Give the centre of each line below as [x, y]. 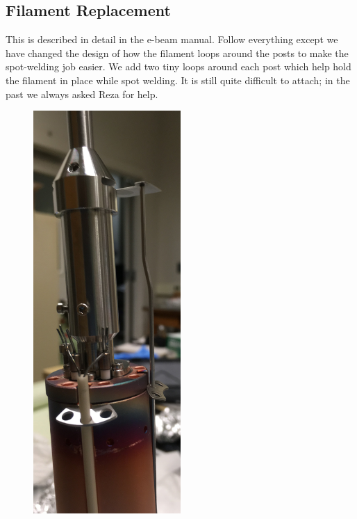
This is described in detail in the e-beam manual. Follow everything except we [172, 39]
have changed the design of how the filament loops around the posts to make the [177, 53]
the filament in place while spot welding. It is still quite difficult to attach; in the [178, 80]
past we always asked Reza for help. [82, 94]
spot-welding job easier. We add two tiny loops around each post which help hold [178, 66]
